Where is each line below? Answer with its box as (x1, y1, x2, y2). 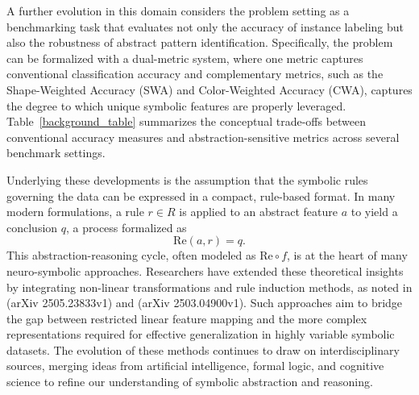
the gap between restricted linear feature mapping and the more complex (6, 310, 367, 326)
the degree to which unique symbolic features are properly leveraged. (6, 97, 346, 114)
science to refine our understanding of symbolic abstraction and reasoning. (6, 373, 373, 390)
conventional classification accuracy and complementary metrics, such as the (6, 65, 384, 82)
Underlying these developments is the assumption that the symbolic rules (6, 171, 368, 188)
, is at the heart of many (287, 247, 408, 264)
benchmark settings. (6, 144, 106, 161)
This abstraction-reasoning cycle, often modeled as (6, 247, 256, 264)
